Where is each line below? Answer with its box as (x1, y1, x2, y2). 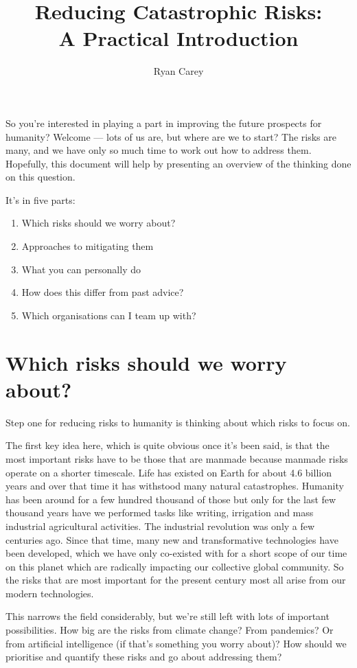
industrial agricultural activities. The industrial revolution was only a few (5, 518, 315, 533)
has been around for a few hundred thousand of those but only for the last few (5, 492, 336, 506)
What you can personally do (21, 262, 141, 276)
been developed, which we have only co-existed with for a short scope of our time (5, 546, 347, 560)
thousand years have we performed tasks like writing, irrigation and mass (5, 505, 314, 520)
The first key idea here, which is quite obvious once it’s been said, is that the (5, 438, 330, 452)
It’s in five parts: (5, 192, 76, 207)
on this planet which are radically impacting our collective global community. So (5, 559, 344, 573)
